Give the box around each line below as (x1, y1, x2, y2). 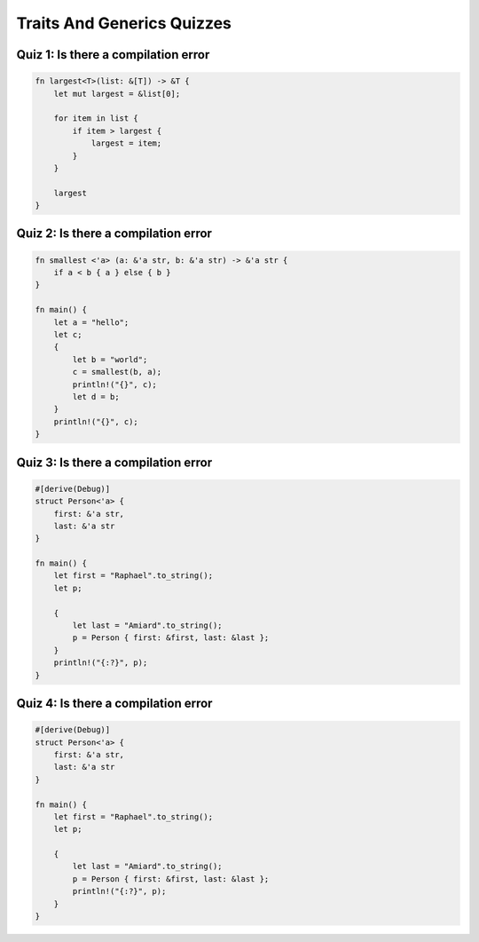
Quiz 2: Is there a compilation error (16, 226, 213, 241)
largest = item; (90, 139, 162, 148)
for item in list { (53, 114, 139, 123)
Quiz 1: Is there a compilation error (16, 47, 210, 62)
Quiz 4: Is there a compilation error (16, 695, 213, 710)
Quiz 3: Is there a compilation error (16, 455, 213, 470)
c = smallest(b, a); (72, 367, 162, 377)
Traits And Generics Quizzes (16, 13, 232, 33)
